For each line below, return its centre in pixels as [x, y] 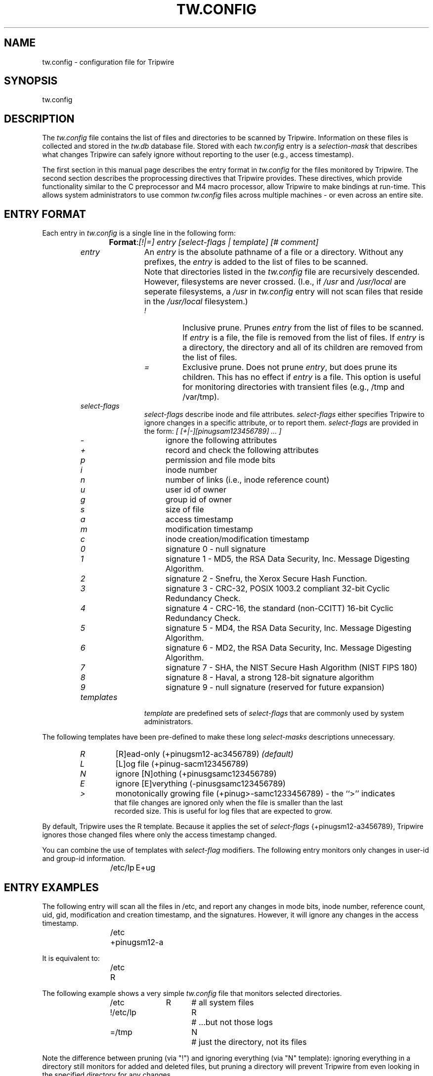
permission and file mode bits [220, 460]
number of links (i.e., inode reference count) [247, 480]
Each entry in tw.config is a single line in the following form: [139, 233]
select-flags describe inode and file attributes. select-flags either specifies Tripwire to [284, 414]
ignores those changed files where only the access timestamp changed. [159, 835]
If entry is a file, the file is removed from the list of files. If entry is [304, 338]
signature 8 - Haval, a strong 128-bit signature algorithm [270, 678]
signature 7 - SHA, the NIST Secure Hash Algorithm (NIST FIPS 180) [291, 668]
